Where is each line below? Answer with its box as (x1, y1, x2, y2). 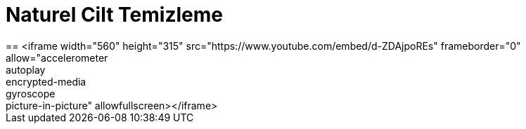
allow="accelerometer (6, 51, 108, 64)
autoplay (6, 63, 46, 76)
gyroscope (6, 87, 56, 100)
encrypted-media (6, 75, 86, 88)
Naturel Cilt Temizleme (6, 3, 223, 27)
